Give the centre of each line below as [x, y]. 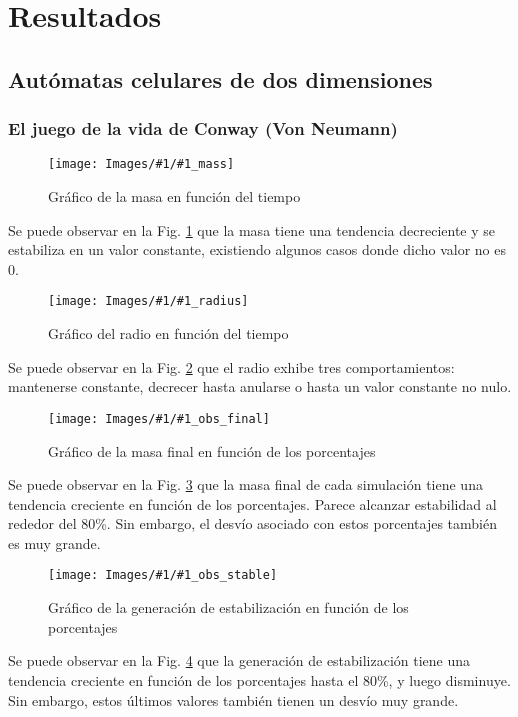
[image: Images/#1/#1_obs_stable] [163, 575]
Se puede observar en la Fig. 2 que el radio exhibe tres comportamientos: [231, 366]
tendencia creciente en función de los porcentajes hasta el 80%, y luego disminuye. [259, 679]
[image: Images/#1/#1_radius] [148, 301]
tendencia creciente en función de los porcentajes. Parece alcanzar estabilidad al [252, 503]
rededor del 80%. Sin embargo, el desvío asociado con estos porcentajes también [252, 523]
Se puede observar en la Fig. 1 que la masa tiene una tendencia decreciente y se [251, 229]
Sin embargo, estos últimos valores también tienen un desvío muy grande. [233, 699]
